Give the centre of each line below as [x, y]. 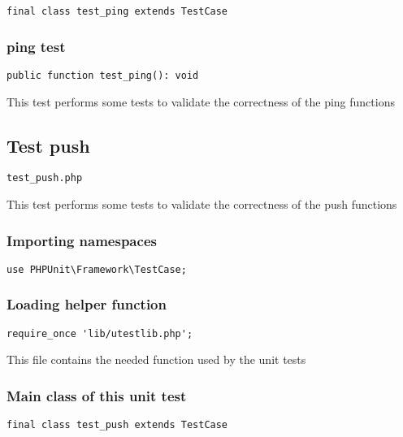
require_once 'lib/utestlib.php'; [100, 333]
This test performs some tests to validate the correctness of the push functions [202, 203]
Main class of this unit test [97, 395]
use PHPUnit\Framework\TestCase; [97, 269]
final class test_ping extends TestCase [117, 11]
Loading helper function [87, 304]
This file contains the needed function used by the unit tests [156, 359]
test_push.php [45, 178]
